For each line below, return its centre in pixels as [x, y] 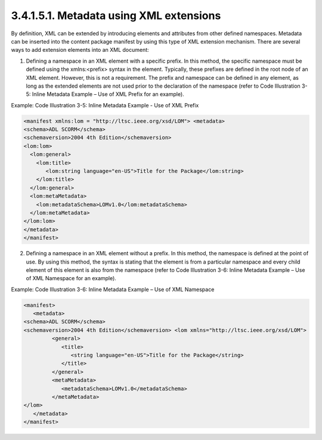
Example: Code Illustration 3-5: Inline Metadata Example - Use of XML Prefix [105, 105]
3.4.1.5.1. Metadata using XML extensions [116, 16]
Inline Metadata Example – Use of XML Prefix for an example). [108, 94]
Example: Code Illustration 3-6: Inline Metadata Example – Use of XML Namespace [113, 289]
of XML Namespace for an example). [71, 278]
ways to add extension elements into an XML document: [80, 50]
